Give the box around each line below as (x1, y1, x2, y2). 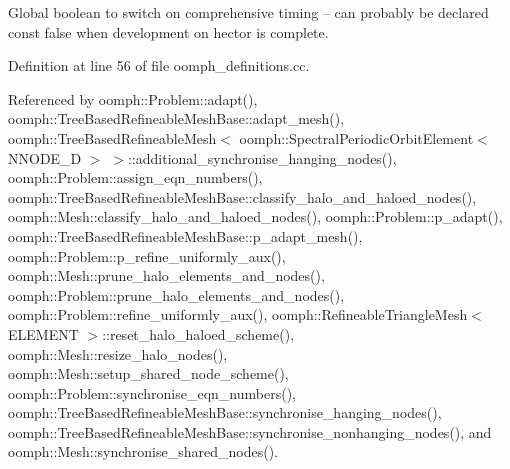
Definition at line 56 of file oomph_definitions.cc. (8, 55, 310, 76)
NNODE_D (8, 147, 82, 168)
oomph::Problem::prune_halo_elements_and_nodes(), (8, 284, 345, 305)
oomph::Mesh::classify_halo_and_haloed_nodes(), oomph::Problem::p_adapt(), (8, 206, 503, 227)
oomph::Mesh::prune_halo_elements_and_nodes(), (8, 265, 325, 286)
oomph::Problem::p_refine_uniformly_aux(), (8, 245, 286, 266)
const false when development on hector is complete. (8, 21, 329, 42)
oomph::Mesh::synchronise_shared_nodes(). (8, 441, 279, 462)
